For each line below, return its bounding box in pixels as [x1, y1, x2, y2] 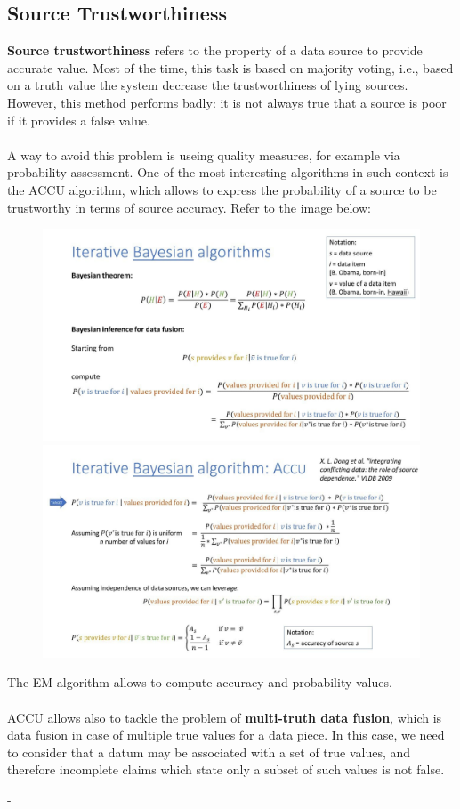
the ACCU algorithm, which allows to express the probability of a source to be [7, 180, 437, 198]
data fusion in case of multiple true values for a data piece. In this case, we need [7, 725, 445, 744]
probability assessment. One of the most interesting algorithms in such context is [7, 163, 448, 182]
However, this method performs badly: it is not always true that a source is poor [7, 93, 447, 111]
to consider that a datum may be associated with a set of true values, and [7, 742, 411, 761]
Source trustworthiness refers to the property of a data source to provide [7, 41, 423, 60]
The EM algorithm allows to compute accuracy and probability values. [7, 673, 392, 692]
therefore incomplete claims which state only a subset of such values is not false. [7, 760, 445, 779]
